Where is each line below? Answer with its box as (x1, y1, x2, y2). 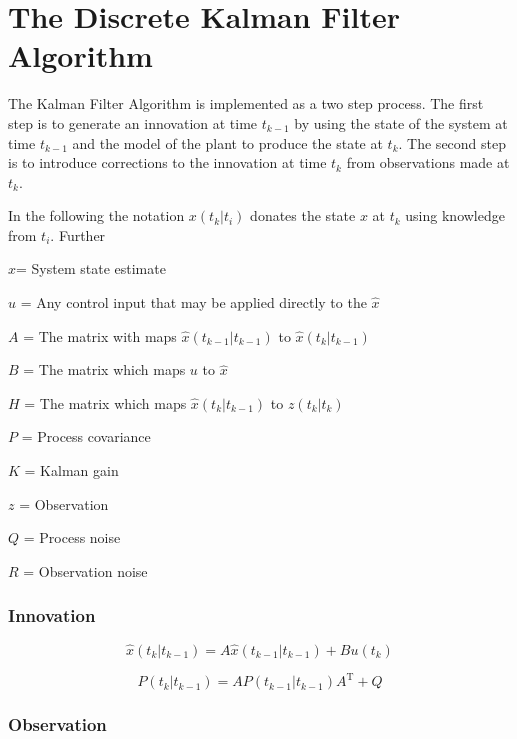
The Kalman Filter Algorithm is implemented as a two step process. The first (8, 93, 484, 114)
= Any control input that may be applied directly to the (20, 292, 367, 313)
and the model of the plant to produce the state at (72, 132, 383, 153)
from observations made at (346, 152, 510, 173)
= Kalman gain (24, 460, 119, 481)
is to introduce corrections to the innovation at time (8, 152, 327, 173)
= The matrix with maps (23, 325, 177, 346)
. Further (50, 224, 106, 245)
